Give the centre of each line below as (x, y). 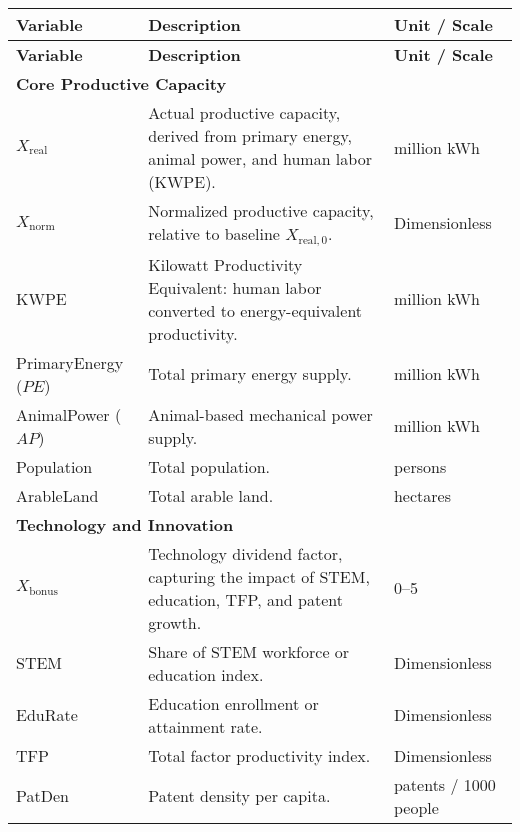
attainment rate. (205, 726)
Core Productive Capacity (121, 83)
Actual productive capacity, (244, 112)
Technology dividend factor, (245, 553)
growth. (175, 622)
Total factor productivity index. (259, 755)
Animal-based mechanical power (260, 414)
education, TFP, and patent (245, 599)
